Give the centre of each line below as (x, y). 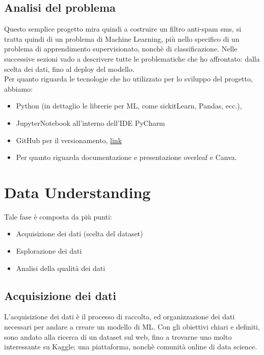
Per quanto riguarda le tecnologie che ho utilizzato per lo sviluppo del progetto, (128, 79)
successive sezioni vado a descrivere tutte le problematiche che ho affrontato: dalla (132, 58)
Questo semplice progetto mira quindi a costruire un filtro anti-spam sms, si (123, 29)
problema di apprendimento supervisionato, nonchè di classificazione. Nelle (121, 49)
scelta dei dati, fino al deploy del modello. (69, 69)
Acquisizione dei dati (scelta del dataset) (80, 234)
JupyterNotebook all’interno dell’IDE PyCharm (90, 122)
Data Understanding (77, 192)
